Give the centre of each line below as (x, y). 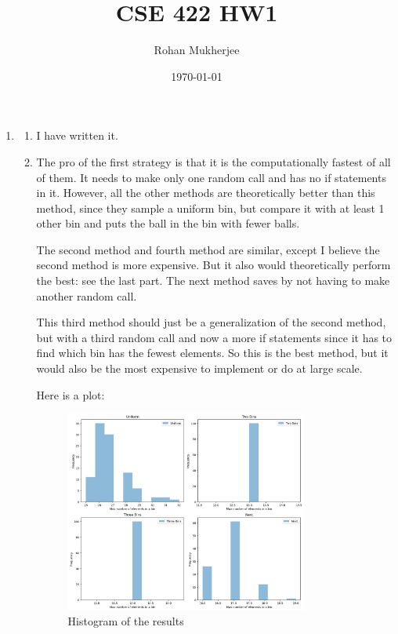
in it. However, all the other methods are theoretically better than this (206, 193)
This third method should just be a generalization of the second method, (211, 322)
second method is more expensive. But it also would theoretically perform (213, 265)
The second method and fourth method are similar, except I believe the (208, 249)
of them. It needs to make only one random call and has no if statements (211, 177)
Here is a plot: (71, 394)
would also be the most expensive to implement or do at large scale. (199, 368)
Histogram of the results (126, 621)
